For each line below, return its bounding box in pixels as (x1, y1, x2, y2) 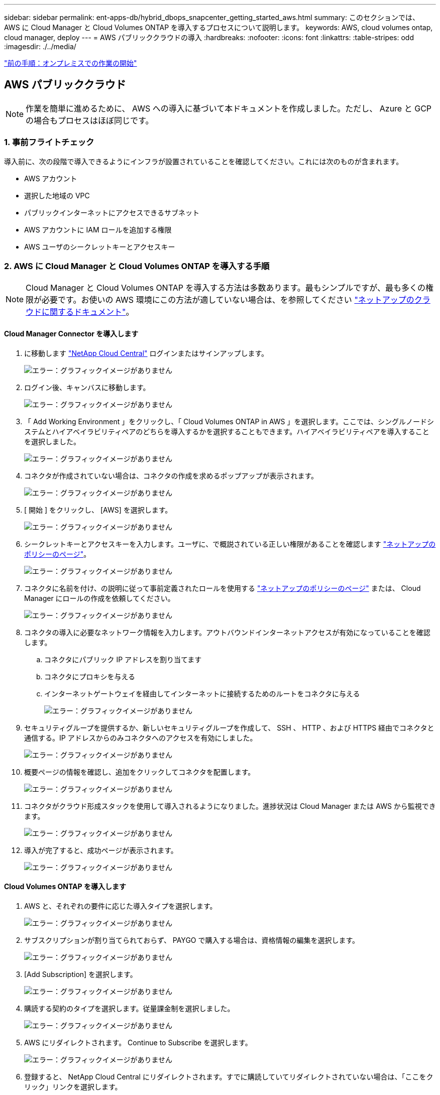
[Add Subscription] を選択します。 (24, 969, 137, 979)
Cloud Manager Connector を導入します (4, 329, 139, 338)
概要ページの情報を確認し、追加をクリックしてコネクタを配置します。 (24, 767, 255, 776)
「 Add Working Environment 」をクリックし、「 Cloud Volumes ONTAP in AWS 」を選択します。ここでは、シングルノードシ (24, 417, 434, 426)
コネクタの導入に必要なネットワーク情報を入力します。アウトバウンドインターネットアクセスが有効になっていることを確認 (24, 628, 430, 637)
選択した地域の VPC (24, 191, 90, 200)
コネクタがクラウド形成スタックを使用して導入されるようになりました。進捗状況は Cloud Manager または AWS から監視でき (24, 801, 436, 810)
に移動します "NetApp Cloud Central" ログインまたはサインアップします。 (24, 348, 269, 357)
